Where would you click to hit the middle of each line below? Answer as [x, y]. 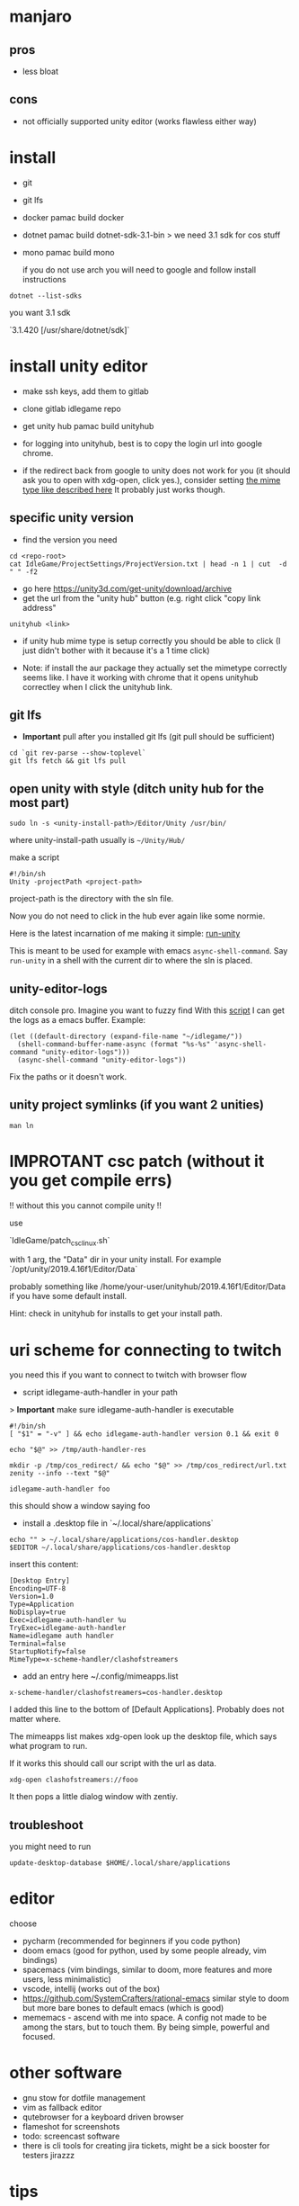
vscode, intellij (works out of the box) [91, 1989]
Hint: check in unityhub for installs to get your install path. [116, 1314]
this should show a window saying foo [80, 1506]
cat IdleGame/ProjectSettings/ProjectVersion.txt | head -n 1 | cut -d [148, 564]
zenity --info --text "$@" [60, 1474]
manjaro [40, 17]
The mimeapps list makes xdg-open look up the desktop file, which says [143, 1736]
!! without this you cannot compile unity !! [85, 1205]
